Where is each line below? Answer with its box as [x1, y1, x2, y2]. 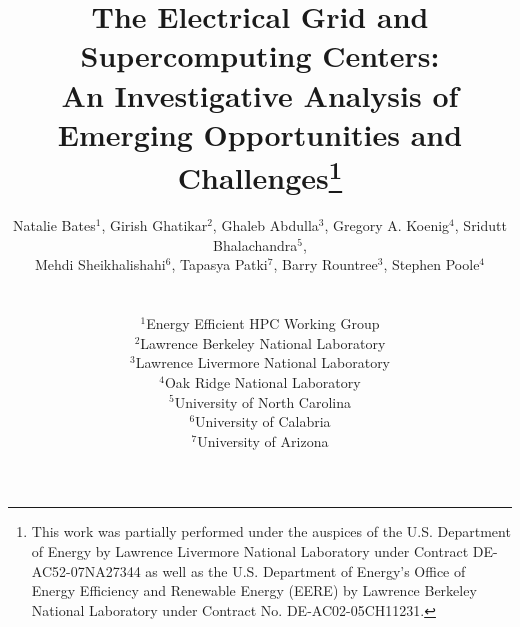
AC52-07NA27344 [31, 560, 141, 581]
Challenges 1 [177, 152, 343, 198]
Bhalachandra [213, 234, 298, 255]
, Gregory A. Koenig [324, 215, 450, 236]
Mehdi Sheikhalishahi [34, 254, 166, 275]
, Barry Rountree [273, 254, 378, 275]
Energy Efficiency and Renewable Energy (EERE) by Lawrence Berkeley [31, 580, 477, 601]
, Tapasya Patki [171, 254, 268, 275]
